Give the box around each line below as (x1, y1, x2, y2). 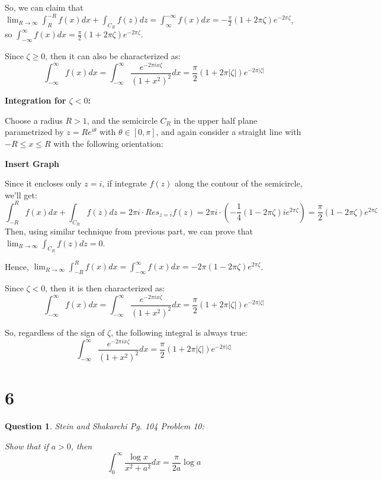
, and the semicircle (86, 114, 158, 126)
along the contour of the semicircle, (175, 177, 303, 189)
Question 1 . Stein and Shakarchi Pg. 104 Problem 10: (5, 420, 204, 432)
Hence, (5, 260, 29, 272)
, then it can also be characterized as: (45, 50, 181, 62)
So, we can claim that (5, 1, 84, 13)
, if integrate (102, 177, 147, 189)
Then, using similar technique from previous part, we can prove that (5, 225, 253, 237)
